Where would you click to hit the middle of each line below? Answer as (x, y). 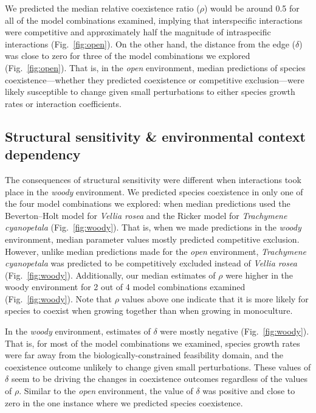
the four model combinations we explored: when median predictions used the (148, 203)
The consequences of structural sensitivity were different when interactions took (153, 179)
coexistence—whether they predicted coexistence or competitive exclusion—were (155, 79)
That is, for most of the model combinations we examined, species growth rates (153, 343)
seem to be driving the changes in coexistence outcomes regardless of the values (159, 379)
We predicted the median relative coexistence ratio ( (102, 8)
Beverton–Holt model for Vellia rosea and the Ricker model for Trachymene (146, 215)
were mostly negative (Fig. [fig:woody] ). (235, 331)
